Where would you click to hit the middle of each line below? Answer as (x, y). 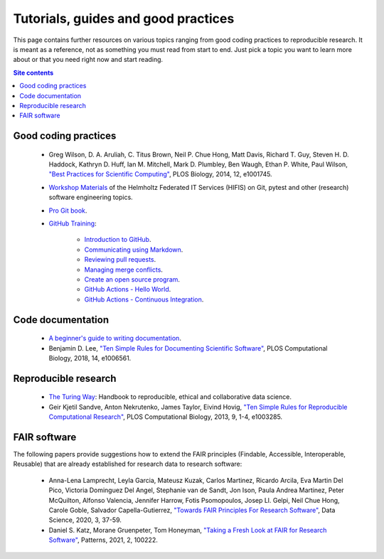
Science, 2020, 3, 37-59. (85, 520)
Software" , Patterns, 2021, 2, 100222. (103, 540)
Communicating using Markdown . (134, 250)
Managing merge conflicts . (124, 270)
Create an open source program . (132, 279)
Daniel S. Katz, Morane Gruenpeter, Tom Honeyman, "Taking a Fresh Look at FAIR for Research (188, 530)
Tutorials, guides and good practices (124, 18)
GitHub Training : (73, 223)
